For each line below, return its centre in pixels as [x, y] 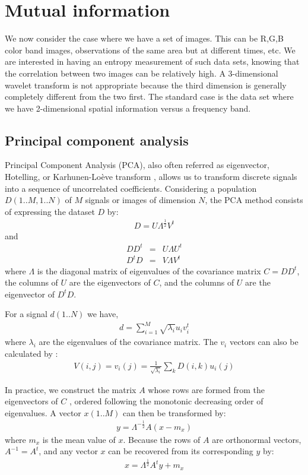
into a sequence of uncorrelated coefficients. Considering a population [131, 188]
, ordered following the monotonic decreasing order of [166, 401]
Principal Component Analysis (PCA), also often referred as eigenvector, [137, 165]
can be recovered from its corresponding [181, 451]
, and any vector [68, 451]
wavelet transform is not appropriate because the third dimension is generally [146, 85]
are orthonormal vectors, [257, 439]
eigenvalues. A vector [43, 412]
